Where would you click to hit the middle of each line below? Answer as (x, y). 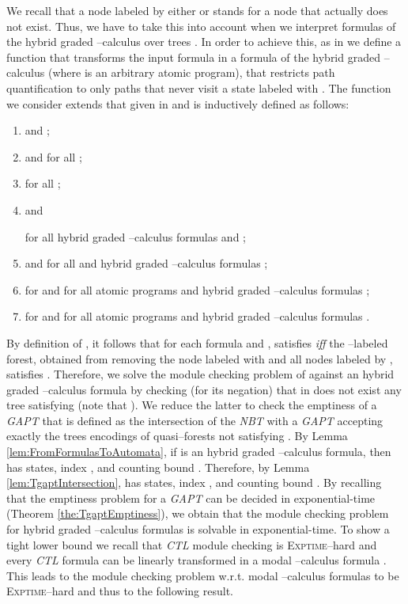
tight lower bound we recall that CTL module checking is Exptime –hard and (192, 544)
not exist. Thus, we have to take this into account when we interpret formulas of (201, 26)
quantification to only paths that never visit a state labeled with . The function (199, 87)
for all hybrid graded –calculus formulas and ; (135, 236)
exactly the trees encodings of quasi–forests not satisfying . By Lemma (177, 436)
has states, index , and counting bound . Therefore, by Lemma (158, 467)
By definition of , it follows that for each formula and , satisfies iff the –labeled (197, 342)
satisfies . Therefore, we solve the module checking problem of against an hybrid (200, 374)
